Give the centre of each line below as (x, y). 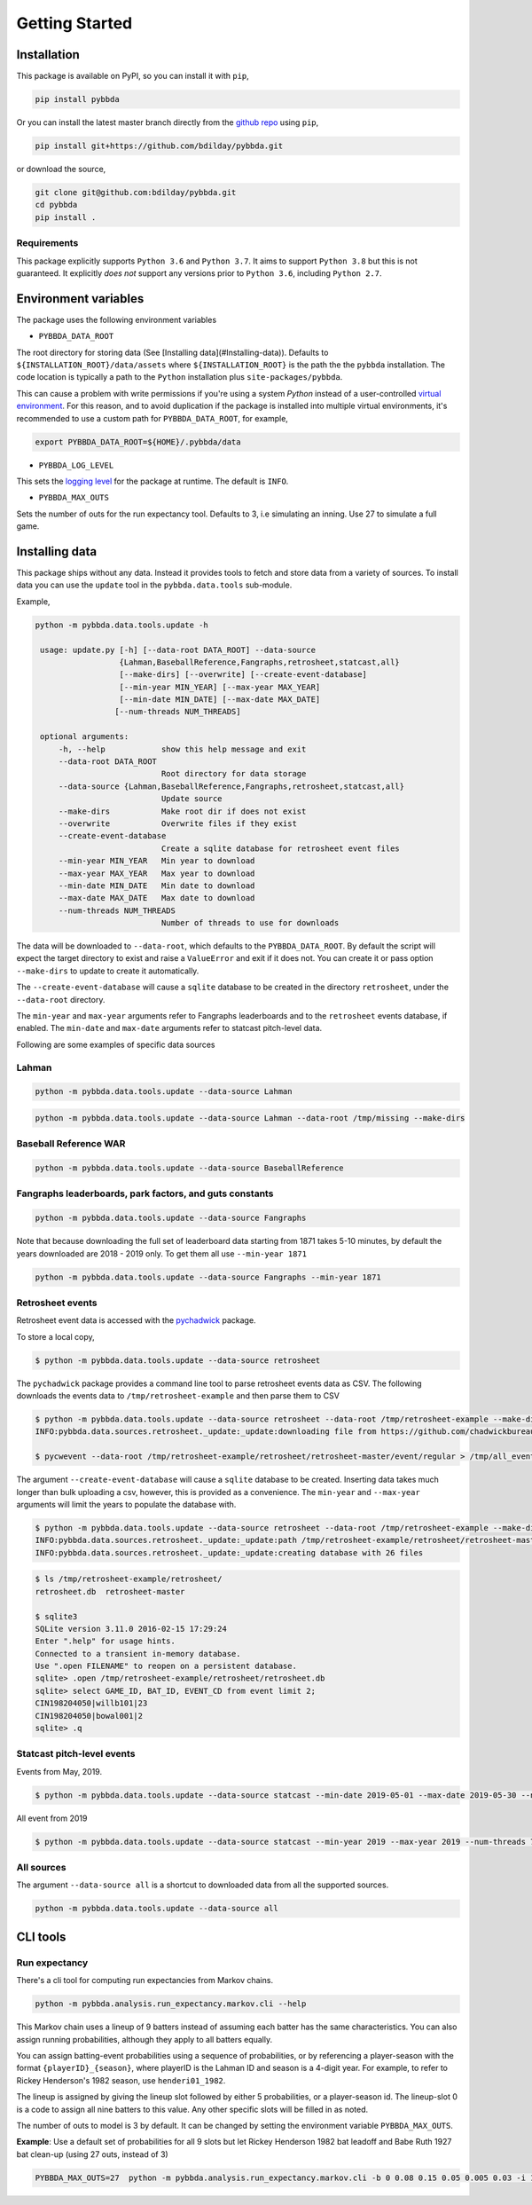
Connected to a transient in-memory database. (138, 1654)
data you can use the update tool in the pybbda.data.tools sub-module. (154, 585)
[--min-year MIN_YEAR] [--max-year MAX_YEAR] (220, 687)
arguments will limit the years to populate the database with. (126, 1504)
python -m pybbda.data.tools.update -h (121, 625)
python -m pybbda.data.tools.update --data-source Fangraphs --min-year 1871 (208, 1277)
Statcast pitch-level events (76, 1754)
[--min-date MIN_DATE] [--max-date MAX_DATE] (220, 700)
